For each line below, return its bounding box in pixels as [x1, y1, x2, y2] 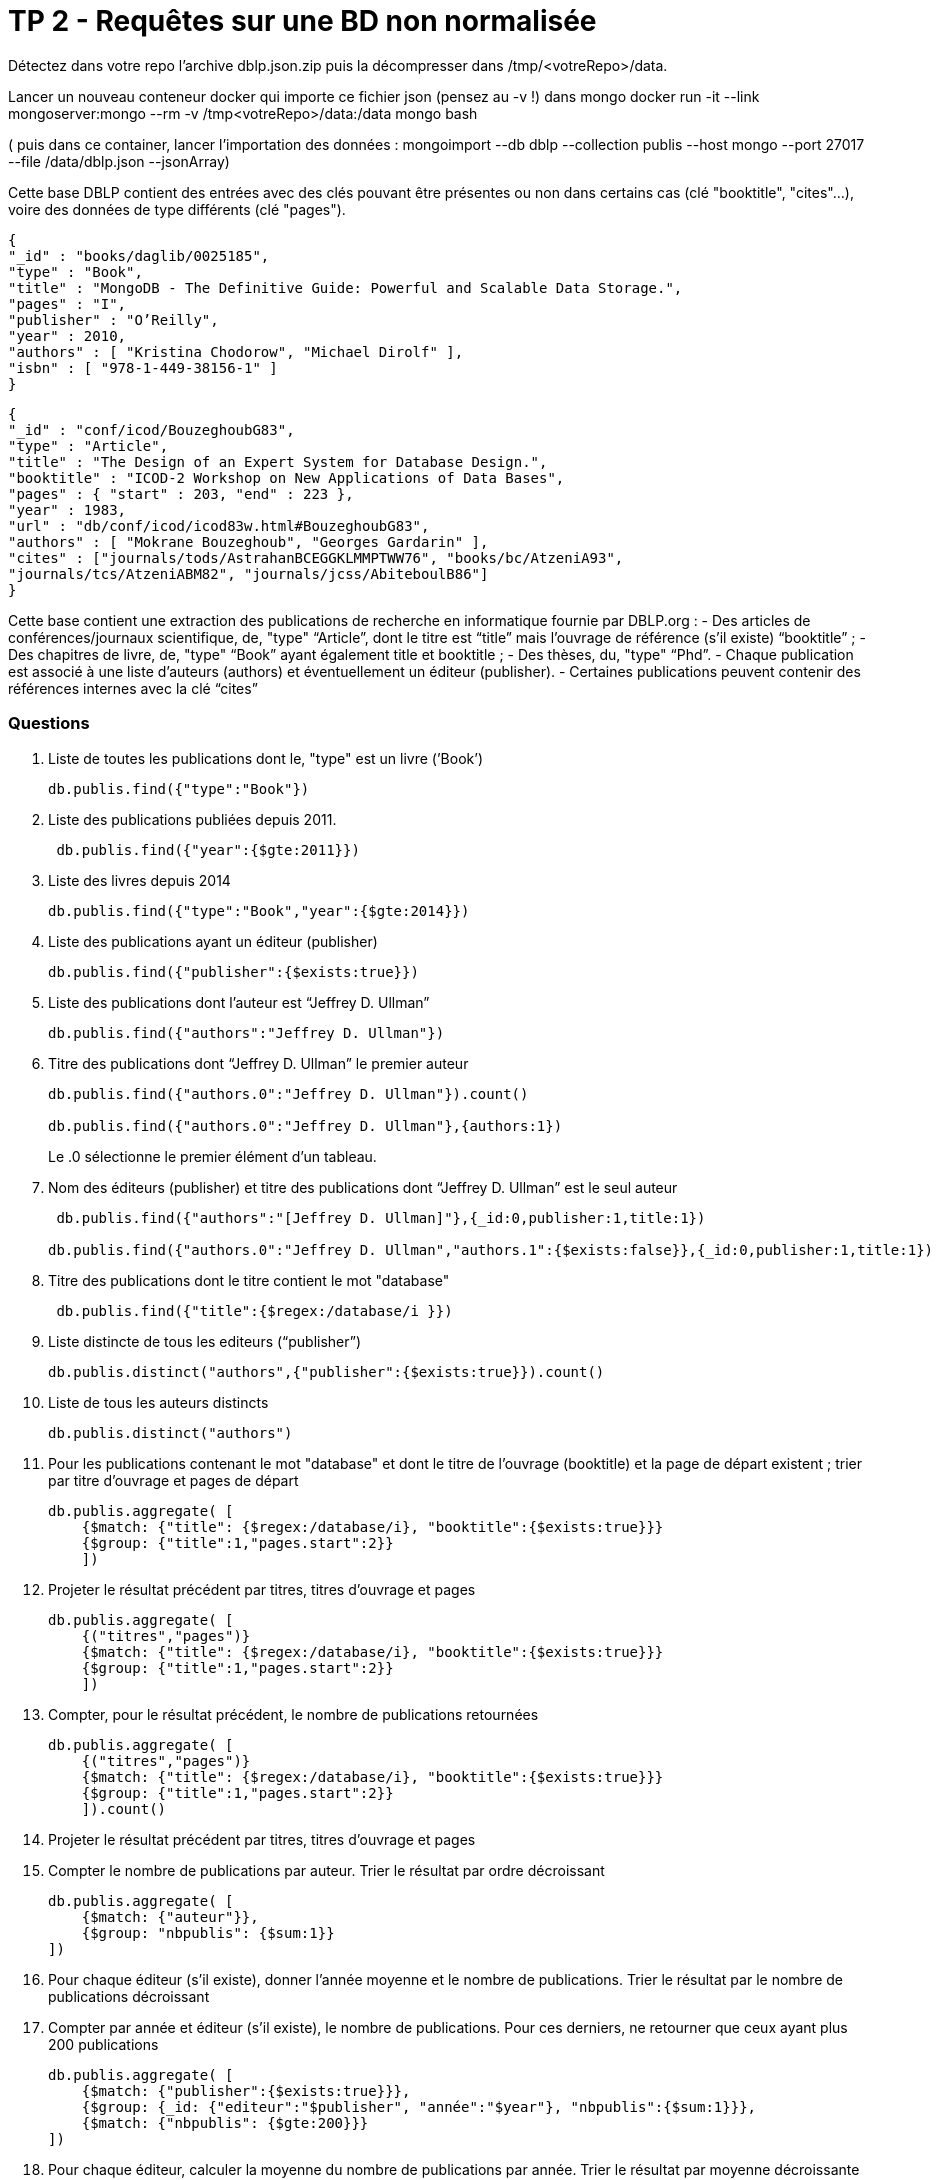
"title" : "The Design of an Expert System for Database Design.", [8, 453, 548, 470]
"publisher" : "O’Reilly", [8, 311, 219, 328]
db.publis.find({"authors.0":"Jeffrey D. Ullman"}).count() [48, 1085, 529, 1102]
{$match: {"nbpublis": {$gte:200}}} [81, 2114, 369, 2131]
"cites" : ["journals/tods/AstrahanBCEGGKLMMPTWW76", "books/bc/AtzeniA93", [8, 549, 624, 566]
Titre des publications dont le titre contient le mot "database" [48, 1271, 450, 1289]
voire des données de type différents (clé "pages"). [8, 200, 346, 218]
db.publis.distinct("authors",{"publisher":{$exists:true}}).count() [48, 1363, 605, 1380]
